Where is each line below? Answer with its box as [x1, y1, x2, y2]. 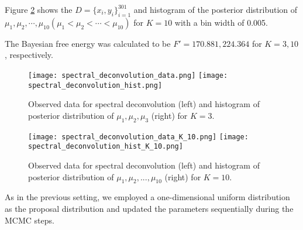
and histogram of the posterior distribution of [133, 4, 298, 15]
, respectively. [5, 49, 53, 61]
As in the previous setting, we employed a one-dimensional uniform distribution [5, 191, 290, 203]
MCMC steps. [5, 214, 54, 226]
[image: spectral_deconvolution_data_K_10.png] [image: [28, 132, 249, 141]
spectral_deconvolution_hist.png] [28, 81, 163, 90]
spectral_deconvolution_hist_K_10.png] [28, 142, 183, 151]
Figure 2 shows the [5, 4, 73, 15]
